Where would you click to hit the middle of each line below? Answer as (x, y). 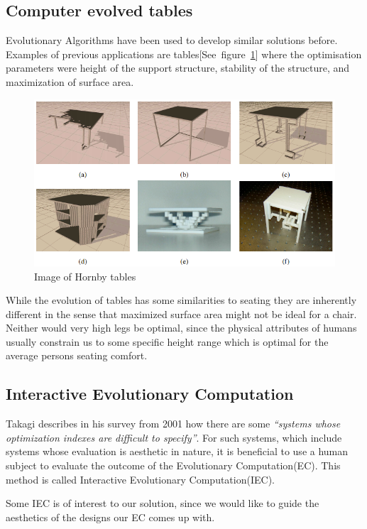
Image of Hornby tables (85, 276)
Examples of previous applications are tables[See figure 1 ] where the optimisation (184, 54)
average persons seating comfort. (77, 355)
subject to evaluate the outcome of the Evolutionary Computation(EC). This (173, 465)
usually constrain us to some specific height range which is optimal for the (167, 341)
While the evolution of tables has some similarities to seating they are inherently (181, 300)
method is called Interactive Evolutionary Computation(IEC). (140, 479)
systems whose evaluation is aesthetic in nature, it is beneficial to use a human (177, 451)
